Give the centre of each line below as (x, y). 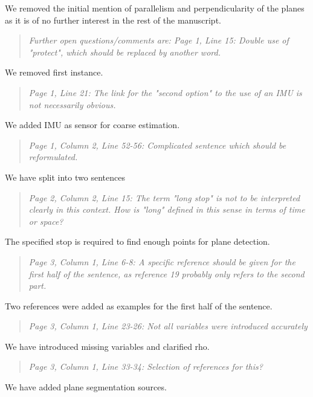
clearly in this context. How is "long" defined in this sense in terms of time (167, 209)
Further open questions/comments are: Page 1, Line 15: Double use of (159, 40)
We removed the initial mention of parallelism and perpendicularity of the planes (155, 8)
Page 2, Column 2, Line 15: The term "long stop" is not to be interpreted (164, 197)
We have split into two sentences (65, 177)
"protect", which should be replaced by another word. (124, 52)
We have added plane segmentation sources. (86, 387)
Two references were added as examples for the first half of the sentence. (139, 305)
